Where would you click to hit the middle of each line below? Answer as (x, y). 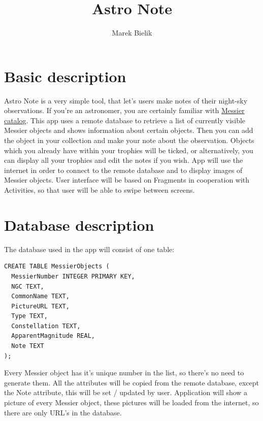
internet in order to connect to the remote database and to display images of (123, 170)
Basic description (65, 76)
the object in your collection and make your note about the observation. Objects (129, 140)
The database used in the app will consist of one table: (89, 249)
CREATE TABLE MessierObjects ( (57, 267)
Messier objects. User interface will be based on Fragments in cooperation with (127, 180)
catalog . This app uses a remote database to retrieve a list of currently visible (125, 120)
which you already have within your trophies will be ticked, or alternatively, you (129, 150)
